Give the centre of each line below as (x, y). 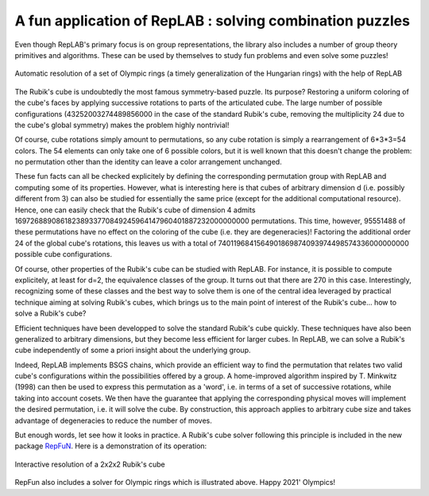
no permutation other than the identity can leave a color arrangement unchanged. (148, 162)
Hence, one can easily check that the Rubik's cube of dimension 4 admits (135, 210)
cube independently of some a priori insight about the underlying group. (133, 351)
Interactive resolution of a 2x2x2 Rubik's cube (90, 464)
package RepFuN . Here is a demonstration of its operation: (111, 446)
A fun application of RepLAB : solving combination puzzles (213, 21)
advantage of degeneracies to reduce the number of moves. (113, 420)
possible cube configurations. (64, 254)
